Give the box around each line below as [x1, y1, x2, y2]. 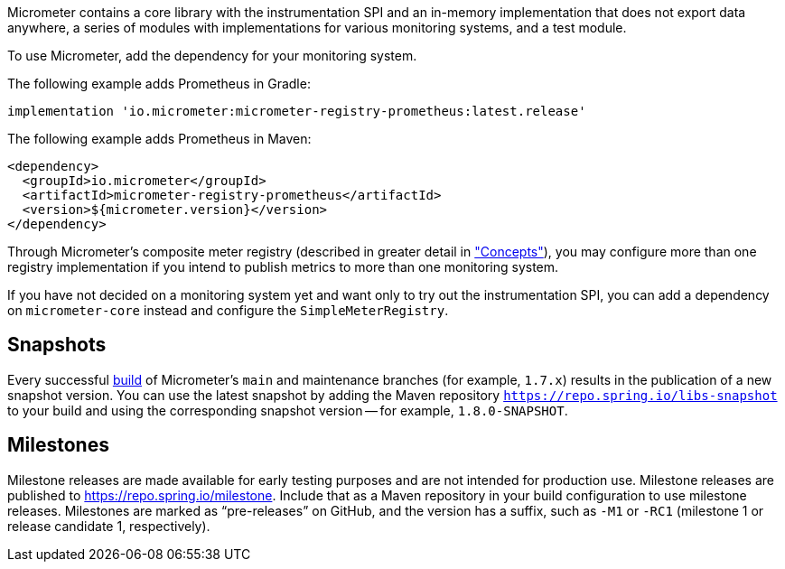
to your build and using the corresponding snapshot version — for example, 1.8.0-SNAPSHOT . [7, 402, 568, 418]
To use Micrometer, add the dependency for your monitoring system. [7, 48, 417, 63]
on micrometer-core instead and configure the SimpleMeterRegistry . [7, 303, 449, 318]
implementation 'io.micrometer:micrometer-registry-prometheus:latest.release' [7, 104, 586, 118]
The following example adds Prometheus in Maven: [7, 131, 312, 146]
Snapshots [7, 333, 107, 357]
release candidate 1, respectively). [7, 518, 210, 534]
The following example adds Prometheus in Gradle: [7, 76, 311, 91]
